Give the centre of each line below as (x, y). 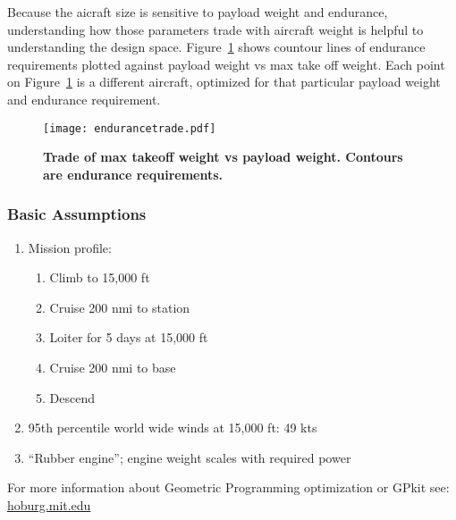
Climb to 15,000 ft (100, 277)
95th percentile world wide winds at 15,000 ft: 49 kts (173, 428)
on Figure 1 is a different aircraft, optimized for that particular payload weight (224, 82)
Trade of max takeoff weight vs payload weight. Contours (223, 157)
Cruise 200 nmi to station (120, 307)
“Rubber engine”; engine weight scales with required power (190, 457)
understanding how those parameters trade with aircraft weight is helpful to (215, 29)
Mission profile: (70, 247)
